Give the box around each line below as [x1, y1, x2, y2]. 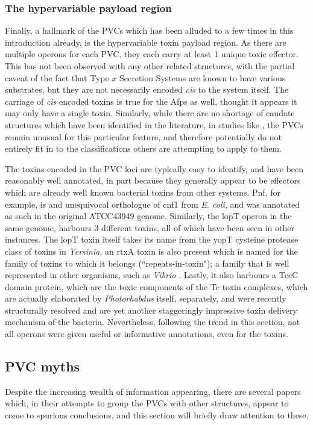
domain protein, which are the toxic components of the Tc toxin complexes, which [5, 280, 308, 293]
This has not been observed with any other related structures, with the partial [5, 60, 295, 72]
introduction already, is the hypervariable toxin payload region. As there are [5, 36, 286, 48]
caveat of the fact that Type [5, 71, 109, 84]
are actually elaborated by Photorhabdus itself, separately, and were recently [5, 292, 286, 305]
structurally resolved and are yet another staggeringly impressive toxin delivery [5, 303, 297, 316]
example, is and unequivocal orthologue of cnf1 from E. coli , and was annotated [5, 197, 300, 210]
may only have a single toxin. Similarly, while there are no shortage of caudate [5, 107, 295, 119]
